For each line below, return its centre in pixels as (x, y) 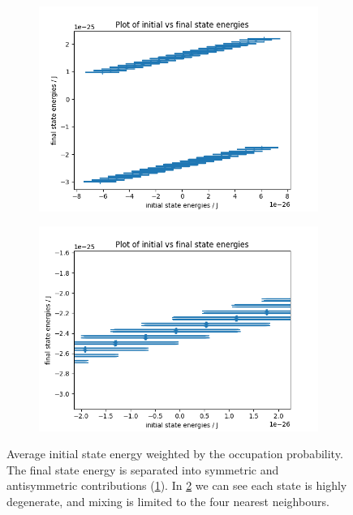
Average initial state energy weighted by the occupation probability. (175, 454)
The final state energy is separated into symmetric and (143, 469)
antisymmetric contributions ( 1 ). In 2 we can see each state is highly (177, 485)
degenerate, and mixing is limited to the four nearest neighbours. (168, 501)
